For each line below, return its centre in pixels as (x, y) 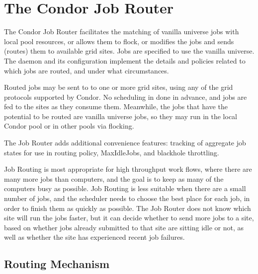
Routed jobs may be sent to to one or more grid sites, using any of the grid (119, 87)
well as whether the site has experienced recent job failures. (94, 237)
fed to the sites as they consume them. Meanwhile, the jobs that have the (116, 106)
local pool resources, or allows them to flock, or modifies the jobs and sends (119, 41)
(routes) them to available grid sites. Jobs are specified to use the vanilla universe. (129, 51)
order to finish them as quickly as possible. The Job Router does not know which (128, 208)
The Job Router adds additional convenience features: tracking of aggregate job (125, 143)
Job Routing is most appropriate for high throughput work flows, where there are (128, 169)
